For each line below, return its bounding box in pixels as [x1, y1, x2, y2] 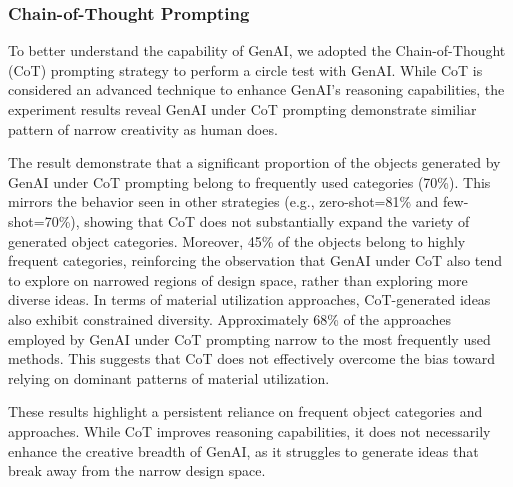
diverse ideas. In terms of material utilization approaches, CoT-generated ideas [8, 289, 491, 310]
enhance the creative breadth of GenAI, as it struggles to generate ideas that [8, 440, 479, 461]
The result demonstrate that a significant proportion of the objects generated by [8, 152, 501, 173]
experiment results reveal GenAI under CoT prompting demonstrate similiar [8, 99, 477, 119]
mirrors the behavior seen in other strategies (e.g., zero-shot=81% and [8, 191, 439, 212]
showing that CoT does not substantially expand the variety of [84, 210, 470, 231]
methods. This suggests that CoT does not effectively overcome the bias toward [8, 348, 496, 369]
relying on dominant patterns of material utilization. [8, 367, 330, 388]
